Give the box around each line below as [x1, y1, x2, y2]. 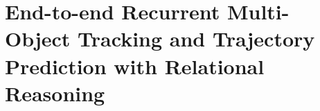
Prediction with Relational [5, 51, 265, 80]
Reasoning [5, 78, 105, 107]
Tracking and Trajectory [78, 24, 315, 53]
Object [5, 24, 71, 53]
